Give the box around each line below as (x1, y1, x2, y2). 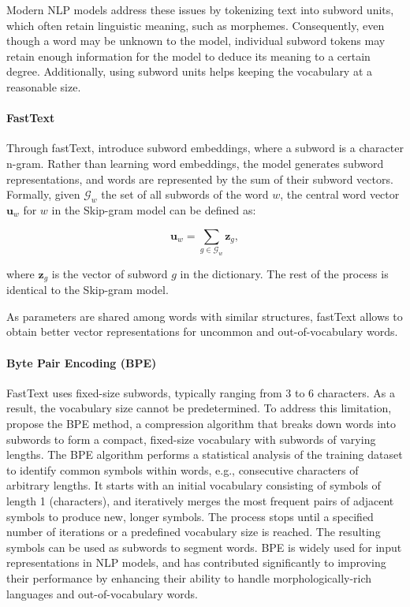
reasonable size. (6, 78, 81, 95)
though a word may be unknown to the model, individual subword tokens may (6, 32, 386, 49)
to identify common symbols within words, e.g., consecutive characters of (6, 461, 359, 478)
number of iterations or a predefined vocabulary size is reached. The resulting (6, 523, 381, 540)
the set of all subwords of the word (101, 186, 269, 203)
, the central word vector (280, 186, 400, 203)
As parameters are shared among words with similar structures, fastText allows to (6, 307, 403, 324)
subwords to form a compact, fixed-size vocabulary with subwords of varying (6, 430, 376, 447)
